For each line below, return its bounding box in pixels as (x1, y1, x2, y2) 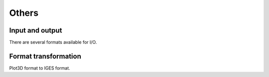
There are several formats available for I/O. (9, 39, 97, 45)
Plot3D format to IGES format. (9, 65, 71, 71)
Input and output (9, 26, 62, 35)
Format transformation (9, 52, 82, 60)
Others (9, 7, 39, 18)
